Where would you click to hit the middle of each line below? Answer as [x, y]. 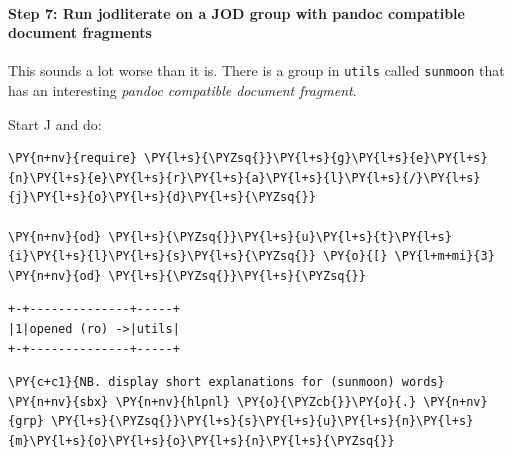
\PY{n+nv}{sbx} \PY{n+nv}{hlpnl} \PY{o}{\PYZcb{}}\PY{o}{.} [212, 401]
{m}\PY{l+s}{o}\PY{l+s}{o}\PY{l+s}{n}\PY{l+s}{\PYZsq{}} [201, 440]
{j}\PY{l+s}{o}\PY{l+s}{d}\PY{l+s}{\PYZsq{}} [162, 197]
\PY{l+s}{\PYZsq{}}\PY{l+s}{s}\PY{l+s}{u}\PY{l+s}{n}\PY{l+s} [262, 421]
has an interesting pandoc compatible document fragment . [182, 90]
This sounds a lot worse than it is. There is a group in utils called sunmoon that [256, 70]
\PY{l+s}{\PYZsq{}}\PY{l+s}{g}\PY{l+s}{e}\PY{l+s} [316, 158]
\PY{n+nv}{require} [72, 158]
